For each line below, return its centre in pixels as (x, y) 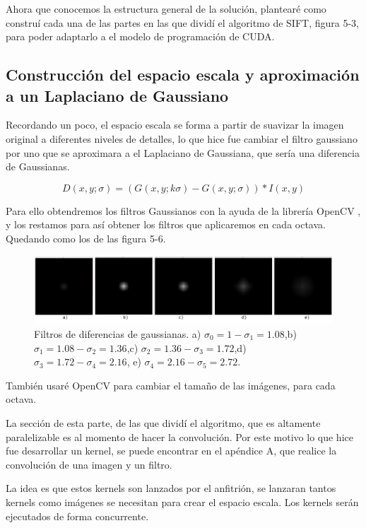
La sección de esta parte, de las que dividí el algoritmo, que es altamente (163, 422)
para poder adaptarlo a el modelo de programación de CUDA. (140, 36)
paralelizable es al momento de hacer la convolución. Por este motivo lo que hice (179, 436)
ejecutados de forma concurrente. (77, 516)
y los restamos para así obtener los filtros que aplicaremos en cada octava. (166, 224)
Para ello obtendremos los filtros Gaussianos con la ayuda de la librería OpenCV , (183, 210)
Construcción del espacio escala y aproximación (183, 75)
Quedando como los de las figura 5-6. (86, 238)
